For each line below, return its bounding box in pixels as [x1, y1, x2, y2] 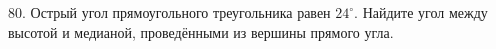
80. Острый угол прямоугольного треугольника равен [8, 2, 331, 22]
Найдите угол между [362, 2, 488, 22]
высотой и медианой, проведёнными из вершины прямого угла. [8, 21, 394, 42]
